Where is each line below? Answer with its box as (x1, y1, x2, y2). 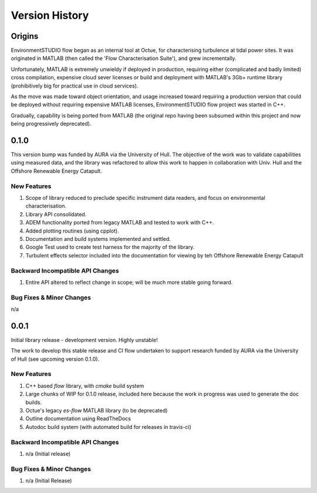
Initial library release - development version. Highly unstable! (11, 336, 158, 343)
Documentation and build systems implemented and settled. (25, 235, 171, 242)
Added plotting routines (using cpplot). (25, 227, 120, 234)
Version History (11, 9, 89, 22)
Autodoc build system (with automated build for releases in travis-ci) (25, 423, 192, 430)
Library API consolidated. (25, 210, 87, 217)
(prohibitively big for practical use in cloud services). (11, 82, 139, 89)
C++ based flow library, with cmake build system (25, 382, 144, 389)
